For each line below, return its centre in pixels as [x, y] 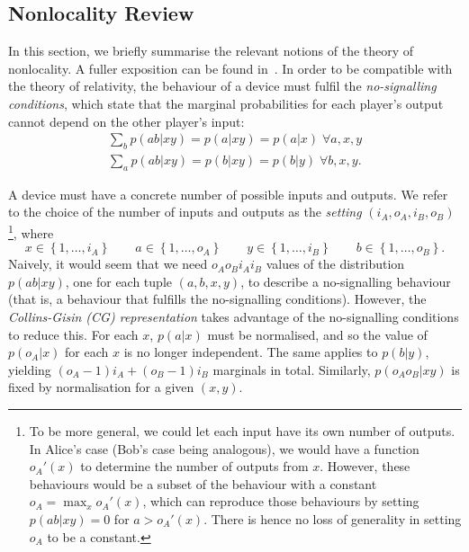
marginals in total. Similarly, [292, 369]
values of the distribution [335, 264]
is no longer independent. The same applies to [251, 352]
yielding [30, 369]
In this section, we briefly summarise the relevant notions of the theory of [211, 51]
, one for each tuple [118, 281]
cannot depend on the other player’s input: [126, 121]
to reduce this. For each [73, 334]
